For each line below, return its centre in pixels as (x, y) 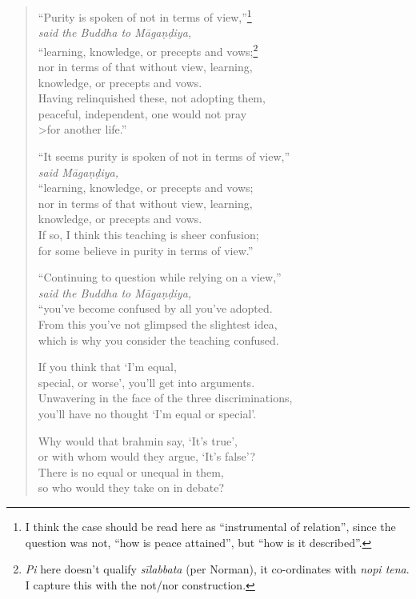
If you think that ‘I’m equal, (107, 367)
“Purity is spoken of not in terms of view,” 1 (145, 16)
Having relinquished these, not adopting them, (152, 98)
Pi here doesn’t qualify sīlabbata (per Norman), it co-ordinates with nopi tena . (217, 569)
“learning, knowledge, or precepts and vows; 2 (148, 50)
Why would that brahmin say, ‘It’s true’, (138, 440)
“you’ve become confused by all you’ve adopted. (155, 308)
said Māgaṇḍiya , (78, 172)
